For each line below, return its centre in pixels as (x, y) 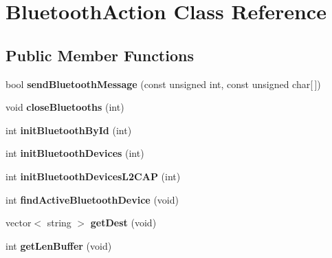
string (59, 223)
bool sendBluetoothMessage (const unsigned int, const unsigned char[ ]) (163, 84)
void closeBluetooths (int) (65, 107)
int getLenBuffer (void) (59, 245)
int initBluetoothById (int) (69, 130)
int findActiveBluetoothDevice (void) (92, 199)
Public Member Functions (100, 55)
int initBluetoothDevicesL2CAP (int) (93, 176)
